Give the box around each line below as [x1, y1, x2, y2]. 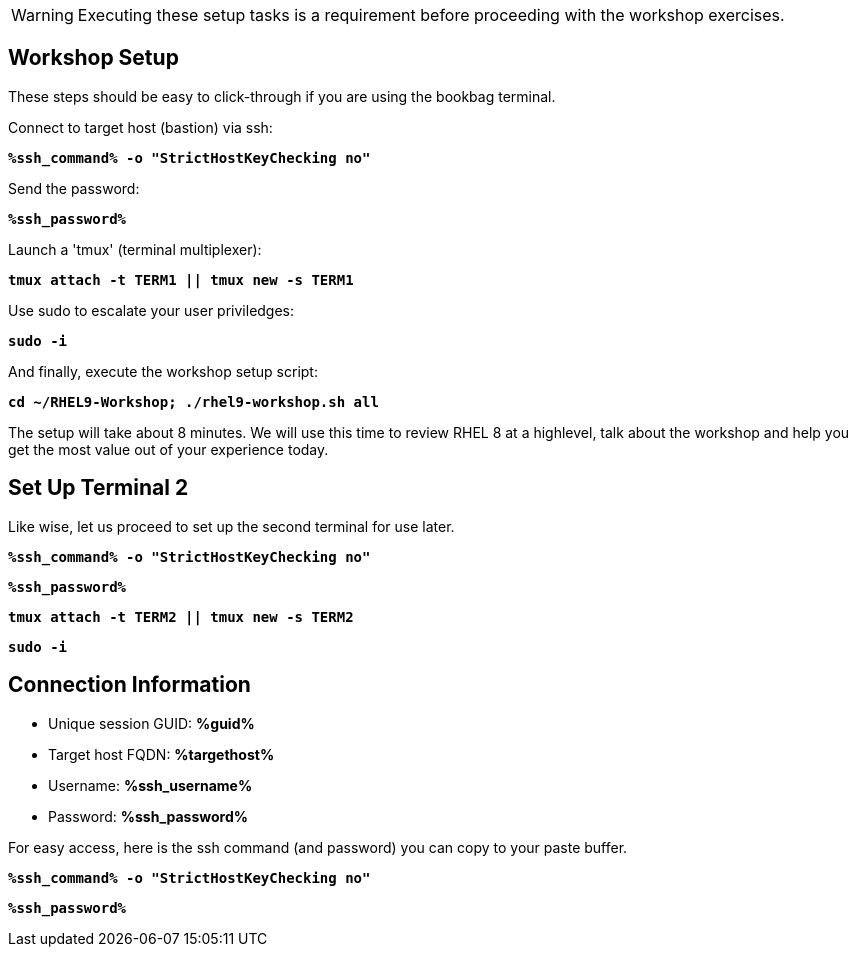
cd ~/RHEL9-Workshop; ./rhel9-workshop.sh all [8, 393, 379, 410]
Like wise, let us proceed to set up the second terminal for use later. [8, 517, 455, 535]
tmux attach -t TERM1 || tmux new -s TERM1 [8, 271, 354, 288]
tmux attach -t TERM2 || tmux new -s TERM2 [8, 608, 354, 625]
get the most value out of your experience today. [8, 440, 329, 458]
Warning [11, 5, 74, 25]
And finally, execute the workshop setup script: [8, 362, 318, 380]
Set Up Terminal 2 [8, 475, 189, 501]
